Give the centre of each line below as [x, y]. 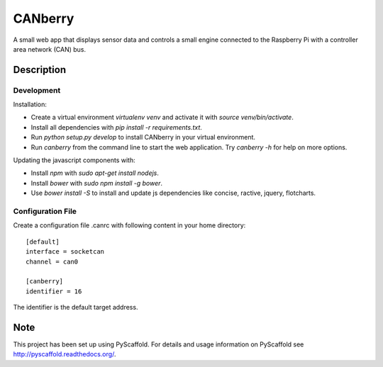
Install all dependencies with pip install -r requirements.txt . [116, 127]
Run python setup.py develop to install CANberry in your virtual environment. [143, 137]
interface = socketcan [65, 252]
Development [37, 90]
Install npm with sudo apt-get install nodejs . [95, 173]
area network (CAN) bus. [50, 49]
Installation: [30, 105]
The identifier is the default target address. [76, 307]
